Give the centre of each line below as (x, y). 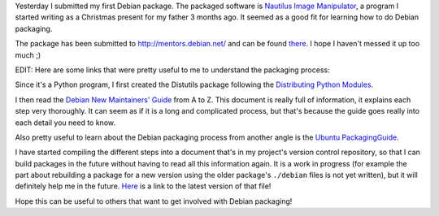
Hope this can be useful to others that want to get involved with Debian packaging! (154, 201)
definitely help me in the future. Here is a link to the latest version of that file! (143, 186)
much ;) (28, 55)
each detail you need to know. (65, 123)
